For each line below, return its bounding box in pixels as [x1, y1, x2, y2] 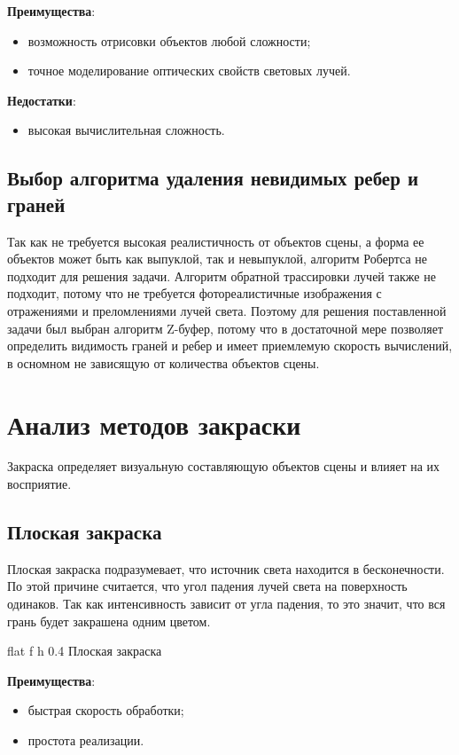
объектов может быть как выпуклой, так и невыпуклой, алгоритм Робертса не [7, 249, 428, 268]
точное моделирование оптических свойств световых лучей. [27, 61, 351, 80]
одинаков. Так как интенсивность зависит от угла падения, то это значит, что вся [7, 594, 446, 613]
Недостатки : [7, 90, 76, 109]
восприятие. [7, 475, 72, 493]
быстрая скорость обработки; [27, 701, 184, 720]
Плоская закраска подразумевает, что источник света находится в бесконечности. [7, 559, 445, 578]
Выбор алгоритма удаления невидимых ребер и [7, 164, 419, 192]
